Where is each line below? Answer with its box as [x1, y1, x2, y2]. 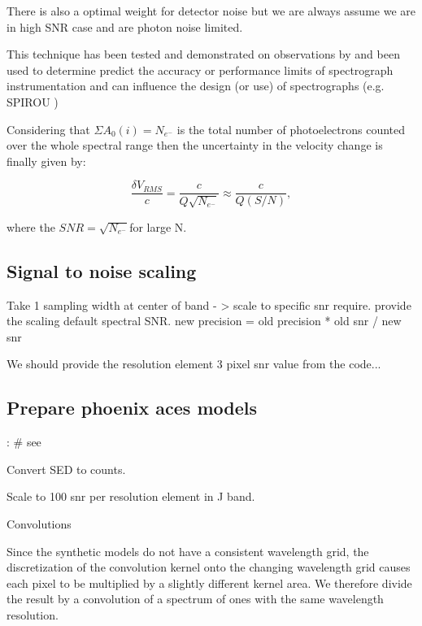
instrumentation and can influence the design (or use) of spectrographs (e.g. [7, 77, 385, 94]
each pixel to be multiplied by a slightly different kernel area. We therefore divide [7, 574, 412, 591]
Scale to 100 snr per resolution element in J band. [7, 488, 255, 505]
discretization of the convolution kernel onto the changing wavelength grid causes [7, 559, 411, 576]
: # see [7, 433, 41, 450]
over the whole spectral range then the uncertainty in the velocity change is [7, 137, 383, 154]
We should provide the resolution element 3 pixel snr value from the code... [7, 355, 381, 372]
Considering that [7, 120, 90, 137]
